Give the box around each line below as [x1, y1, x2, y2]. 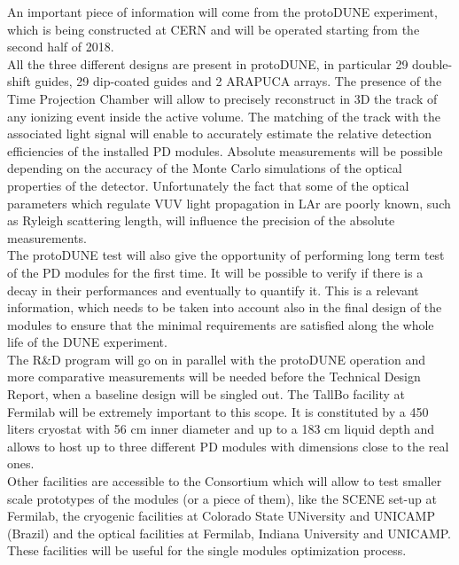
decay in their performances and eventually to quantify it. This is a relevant [7, 280, 419, 299]
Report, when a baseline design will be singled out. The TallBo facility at [7, 385, 406, 404]
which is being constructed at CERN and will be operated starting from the [7, 20, 420, 38]
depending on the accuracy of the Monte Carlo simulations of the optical [7, 159, 402, 177]
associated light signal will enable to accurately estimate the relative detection [7, 124, 432, 143]
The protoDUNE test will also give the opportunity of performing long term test [7, 246, 445, 264]
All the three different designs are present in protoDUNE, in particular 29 [7, 54, 408, 73]
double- [412, 54, 453, 73]
